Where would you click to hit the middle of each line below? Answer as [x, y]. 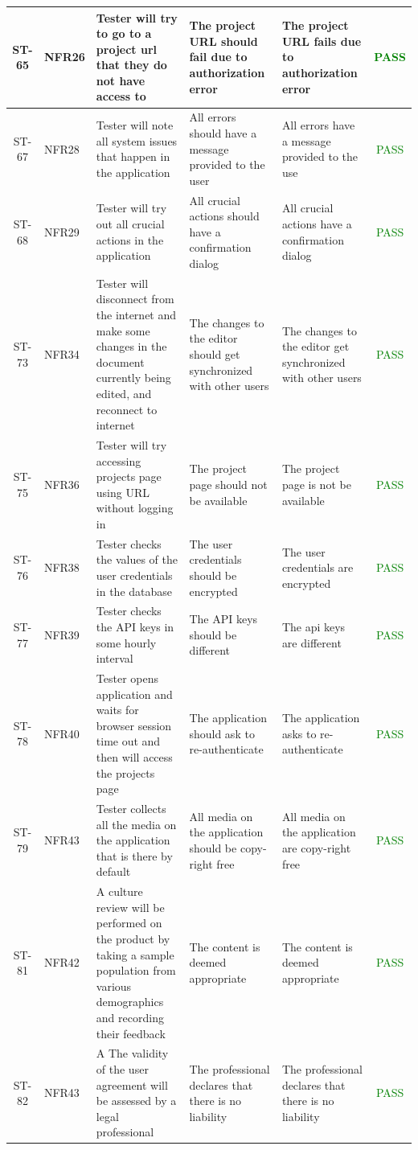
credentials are [318, 567]
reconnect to [127, 409]
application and [134, 694]
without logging [135, 508]
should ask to [222, 733]
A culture [119, 891]
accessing [119, 460]
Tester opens [127, 678]
